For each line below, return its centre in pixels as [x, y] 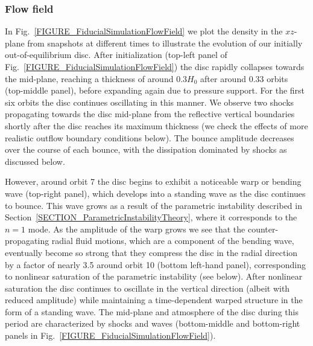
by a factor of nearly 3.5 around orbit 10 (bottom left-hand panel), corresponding [155, 264]
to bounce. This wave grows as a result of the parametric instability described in [153, 205]
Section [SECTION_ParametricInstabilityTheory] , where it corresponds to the [151, 217]
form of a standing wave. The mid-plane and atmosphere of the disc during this [152, 311]
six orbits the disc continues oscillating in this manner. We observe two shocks [150, 102]
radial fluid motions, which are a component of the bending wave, [173, 241]
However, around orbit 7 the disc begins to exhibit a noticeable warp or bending [153, 181]
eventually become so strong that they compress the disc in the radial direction [151, 252]
